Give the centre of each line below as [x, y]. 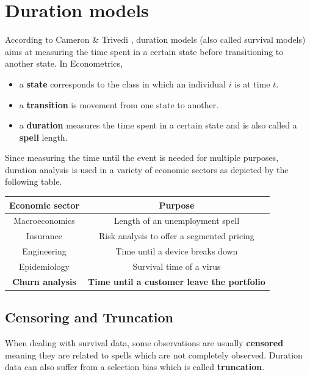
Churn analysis [44, 281]
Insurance [44, 236]
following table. [34, 181]
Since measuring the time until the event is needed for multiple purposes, [142, 158]
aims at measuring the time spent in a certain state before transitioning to [144, 51]
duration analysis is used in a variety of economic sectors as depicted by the [147, 169]
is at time [252, 84]
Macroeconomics [44, 221]
